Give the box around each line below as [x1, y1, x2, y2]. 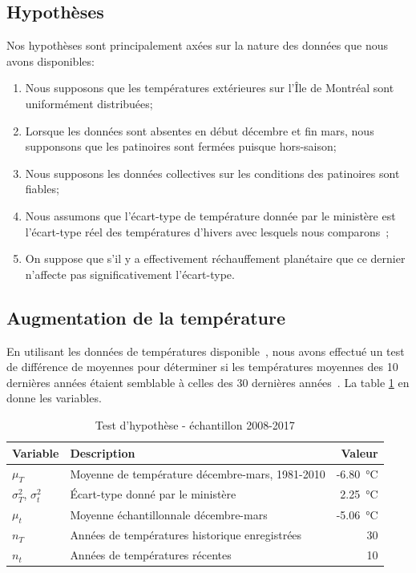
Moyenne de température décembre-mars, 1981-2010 [70, 465, 325, 482]
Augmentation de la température [6, 305, 286, 329]
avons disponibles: [6, 52, 95, 69]
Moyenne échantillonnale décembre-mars [70, 506, 268, 523]
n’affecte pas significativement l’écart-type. [25, 265, 235, 282]
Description [70, 444, 135, 461]
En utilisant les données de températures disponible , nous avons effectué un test [6, 342, 405, 359]
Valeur [341, 444, 378, 461]
